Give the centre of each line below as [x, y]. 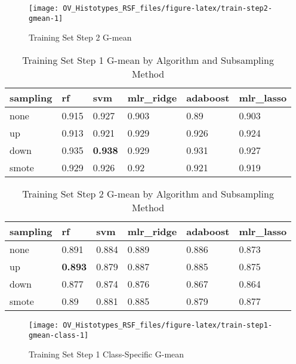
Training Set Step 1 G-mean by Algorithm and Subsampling [148, 60]
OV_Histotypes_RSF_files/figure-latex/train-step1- [168, 325]
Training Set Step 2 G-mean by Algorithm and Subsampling [148, 193]
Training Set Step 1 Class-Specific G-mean [107, 354]
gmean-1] [46, 18]
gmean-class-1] [59, 335]
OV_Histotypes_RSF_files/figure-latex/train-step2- [168, 8]
